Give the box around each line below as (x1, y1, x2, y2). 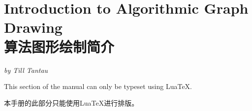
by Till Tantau (4, 65, 48, 75)
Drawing (4, 17, 63, 37)
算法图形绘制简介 (4, 36, 115, 56)
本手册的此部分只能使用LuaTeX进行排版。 (4, 97, 139, 108)
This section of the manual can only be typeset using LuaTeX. (4, 81, 192, 91)
